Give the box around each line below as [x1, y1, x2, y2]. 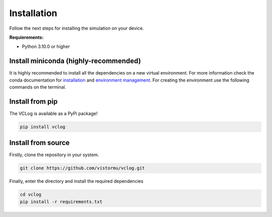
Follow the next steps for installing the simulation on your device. [9, 25, 144, 31]
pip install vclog [20, 124, 65, 129]
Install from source [9, 138, 70, 147]
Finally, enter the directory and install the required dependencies [9, 178, 144, 184]
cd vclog [20, 192, 42, 197]
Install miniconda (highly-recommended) [9, 57, 141, 65]
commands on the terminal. [9, 84, 66, 90]
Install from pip [9, 97, 58, 106]
